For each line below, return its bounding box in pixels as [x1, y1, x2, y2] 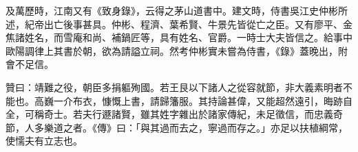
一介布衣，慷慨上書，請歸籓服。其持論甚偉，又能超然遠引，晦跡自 [53, 93, 352, 107]
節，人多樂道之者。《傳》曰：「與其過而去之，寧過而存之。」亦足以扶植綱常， [6, 120, 348, 134]
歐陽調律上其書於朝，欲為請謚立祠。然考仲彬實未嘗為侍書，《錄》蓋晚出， [6, 43, 338, 58]
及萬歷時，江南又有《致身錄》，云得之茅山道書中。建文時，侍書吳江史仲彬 [6, 3, 338, 17]
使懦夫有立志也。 [6, 134, 83, 148]
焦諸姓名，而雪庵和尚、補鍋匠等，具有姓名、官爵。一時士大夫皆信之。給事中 [6, 30, 352, 45]
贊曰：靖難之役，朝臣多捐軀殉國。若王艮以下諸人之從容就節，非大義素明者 [6, 79, 343, 94]
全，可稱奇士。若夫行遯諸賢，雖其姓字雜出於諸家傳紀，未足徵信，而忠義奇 [6, 107, 343, 121]
